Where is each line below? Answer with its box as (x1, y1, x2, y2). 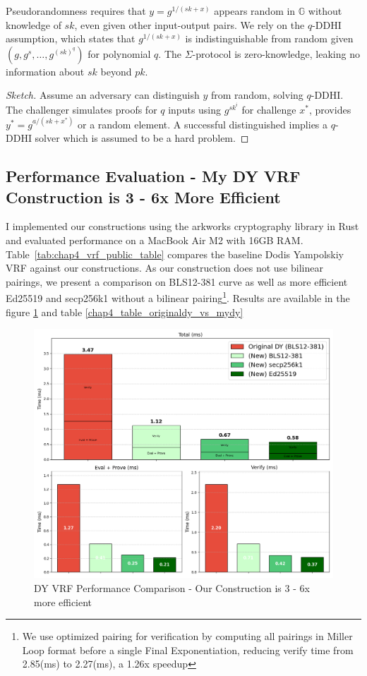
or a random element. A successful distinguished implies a (78, 116, 328, 131)
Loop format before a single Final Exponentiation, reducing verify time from (22, 642, 354, 657)
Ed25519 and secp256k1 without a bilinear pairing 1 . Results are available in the (6, 289, 350, 306)
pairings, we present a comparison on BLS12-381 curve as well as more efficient (6, 274, 348, 289)
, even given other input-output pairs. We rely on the (74, 17, 305, 32)
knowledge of (6, 17, 61, 32)
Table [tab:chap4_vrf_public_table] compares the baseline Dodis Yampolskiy (6, 246, 344, 261)
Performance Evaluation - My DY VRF (6, 165, 301, 187)
